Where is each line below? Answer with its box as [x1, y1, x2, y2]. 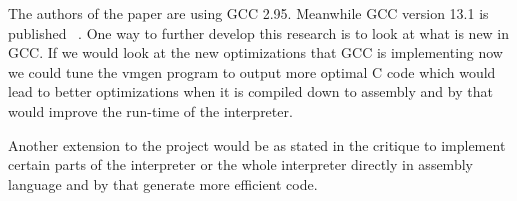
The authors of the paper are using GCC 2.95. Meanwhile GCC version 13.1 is [8, 3, 489, 23]
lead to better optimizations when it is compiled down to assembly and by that [8, 81, 493, 102]
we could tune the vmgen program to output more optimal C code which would [8, 61, 496, 82]
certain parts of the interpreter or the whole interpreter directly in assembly [8, 154, 473, 175]
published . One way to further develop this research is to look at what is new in [8, 22, 510, 43]
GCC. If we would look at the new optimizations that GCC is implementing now [8, 42, 503, 63]
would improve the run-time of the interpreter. [8, 100, 293, 121]
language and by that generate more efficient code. [8, 173, 318, 194]
